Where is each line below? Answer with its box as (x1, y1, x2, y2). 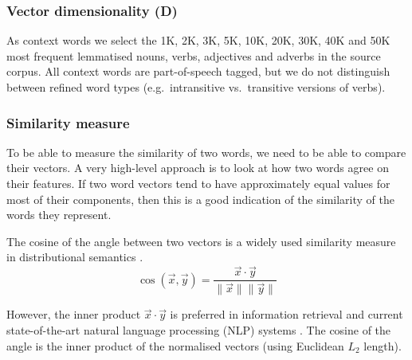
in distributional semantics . (6, 248, 143, 265)
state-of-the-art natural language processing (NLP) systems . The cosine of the (6, 321, 391, 338)
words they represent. (6, 206, 112, 223)
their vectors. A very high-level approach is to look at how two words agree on (6, 159, 389, 176)
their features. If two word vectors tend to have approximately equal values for (6, 175, 390, 191)
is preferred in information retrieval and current (170, 306, 403, 323)
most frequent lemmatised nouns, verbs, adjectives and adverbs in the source (6, 47, 381, 64)
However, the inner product (6, 306, 141, 323)
